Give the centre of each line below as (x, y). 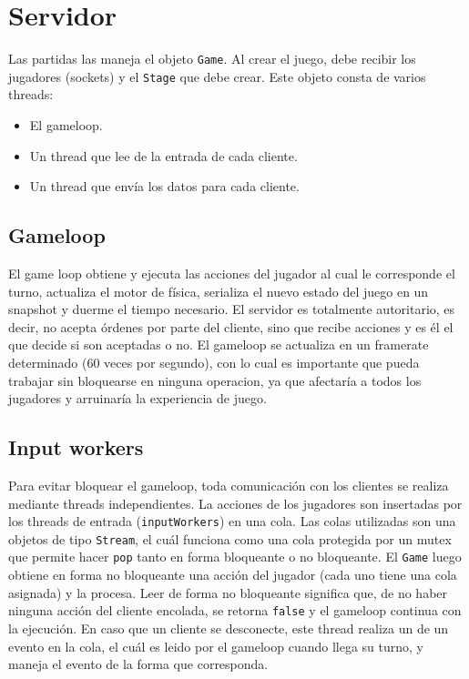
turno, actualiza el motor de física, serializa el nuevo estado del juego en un (219, 291)
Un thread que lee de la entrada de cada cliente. (163, 155)
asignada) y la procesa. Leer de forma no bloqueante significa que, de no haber (228, 592)
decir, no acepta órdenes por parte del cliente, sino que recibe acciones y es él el (231, 326)
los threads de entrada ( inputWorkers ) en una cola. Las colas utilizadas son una (232, 521)
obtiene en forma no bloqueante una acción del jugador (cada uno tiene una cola (233, 575)
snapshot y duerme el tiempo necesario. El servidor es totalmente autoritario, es (232, 309)
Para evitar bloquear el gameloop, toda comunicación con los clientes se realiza (229, 485)
